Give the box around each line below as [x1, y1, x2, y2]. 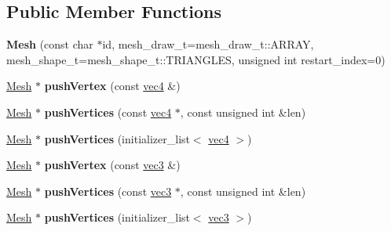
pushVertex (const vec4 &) [44, 78, 181, 94]
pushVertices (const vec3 [44, 182, 172, 199]
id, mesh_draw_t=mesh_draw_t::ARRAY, [102, 36, 314, 52]
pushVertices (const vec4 [44, 103, 172, 120]
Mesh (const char [6, 36, 93, 52]
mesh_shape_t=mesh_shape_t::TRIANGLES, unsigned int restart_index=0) [6, 51, 386, 67]
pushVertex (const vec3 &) [44, 157, 181, 173]
